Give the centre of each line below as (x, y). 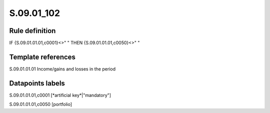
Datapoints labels (37, 83)
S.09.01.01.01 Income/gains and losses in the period (62, 69)
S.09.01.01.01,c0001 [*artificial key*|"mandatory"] (60, 95)
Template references (42, 57)
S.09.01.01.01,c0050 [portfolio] (41, 104)
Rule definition (32, 31)
